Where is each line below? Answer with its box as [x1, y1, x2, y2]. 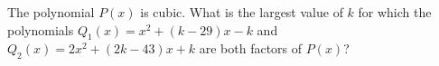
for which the [358, 3, 432, 21]
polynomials [7, 20, 74, 39]
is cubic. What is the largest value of [140, 3, 343, 21]
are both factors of [199, 39, 303, 58]
